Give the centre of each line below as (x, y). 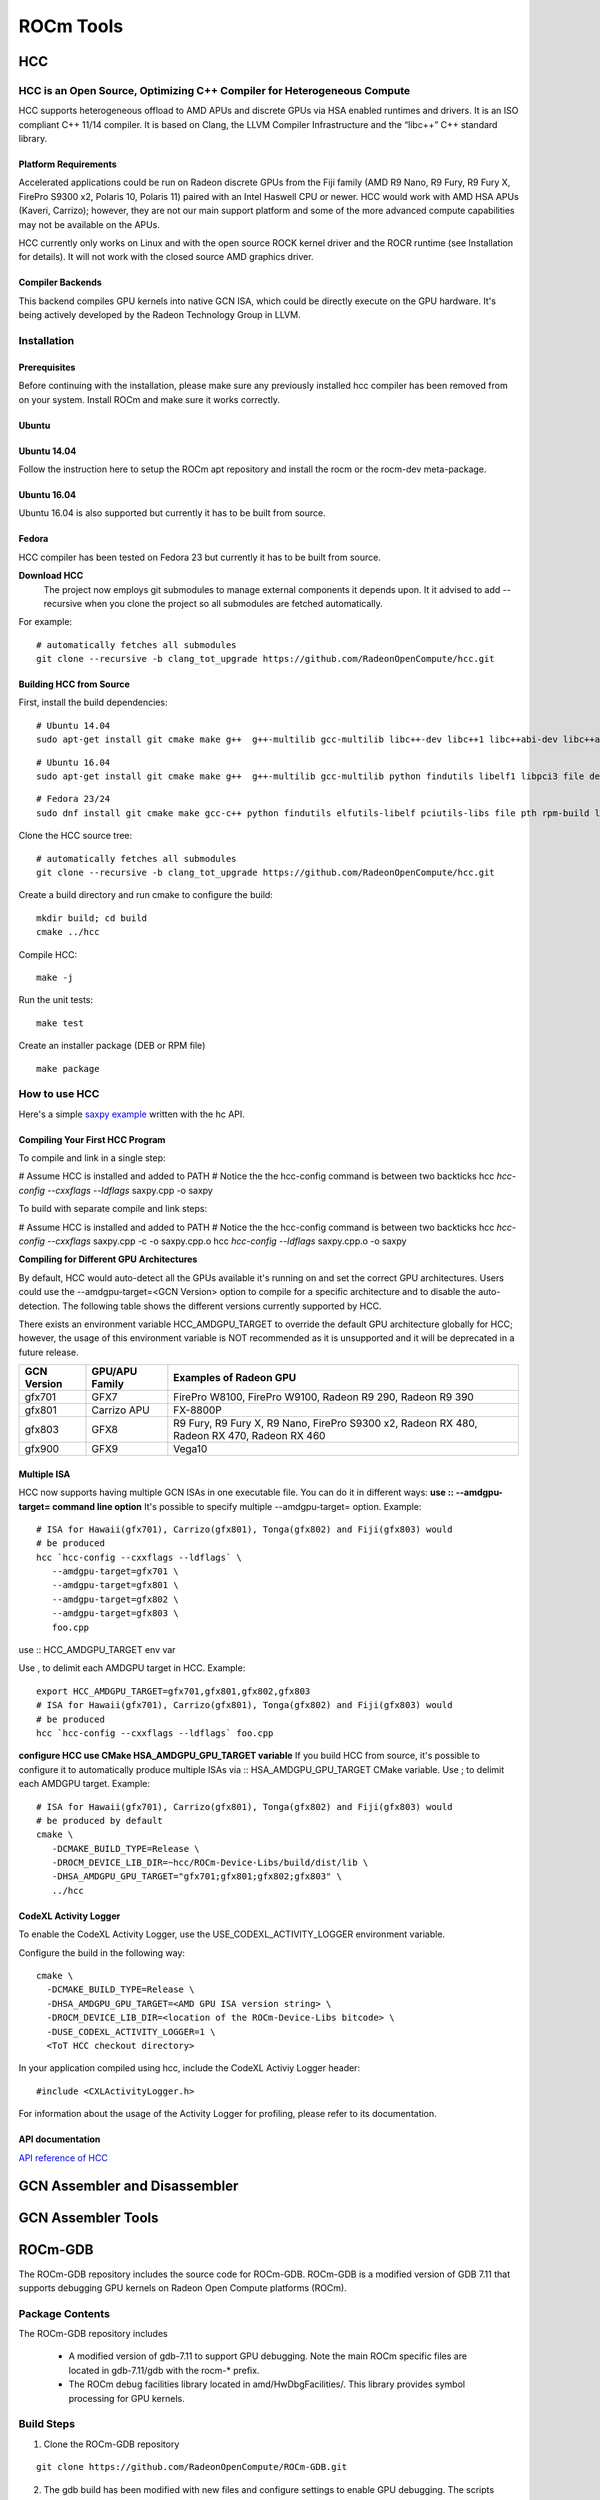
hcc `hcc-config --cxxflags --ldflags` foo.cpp (155, 1733)
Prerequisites (47, 367)
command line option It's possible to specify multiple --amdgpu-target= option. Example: (236, 1506)
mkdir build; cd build (92, 918)
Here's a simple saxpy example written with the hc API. (131, 1114)
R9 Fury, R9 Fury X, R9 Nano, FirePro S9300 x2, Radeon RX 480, (325, 1423)
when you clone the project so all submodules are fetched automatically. (234, 603)
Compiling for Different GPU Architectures (108, 1259)
